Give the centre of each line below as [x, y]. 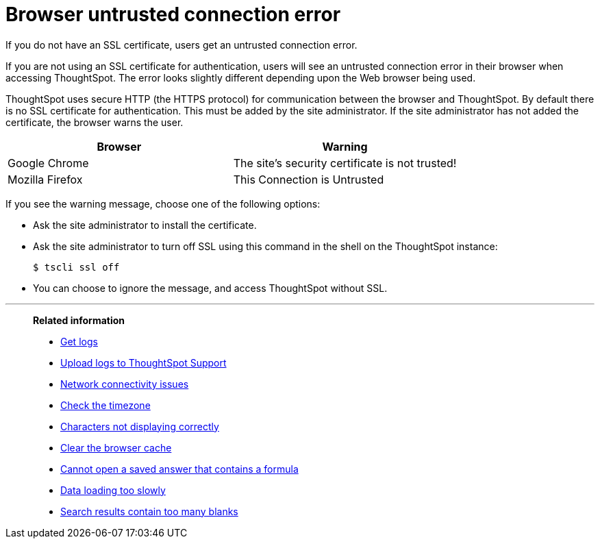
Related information [79, 320]
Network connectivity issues [125, 384]
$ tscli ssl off [76, 267]
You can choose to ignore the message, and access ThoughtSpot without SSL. [210, 288]
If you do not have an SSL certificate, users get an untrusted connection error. [182, 45]
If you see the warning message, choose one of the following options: [163, 203]
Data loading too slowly [113, 490]
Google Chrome [48, 163]
